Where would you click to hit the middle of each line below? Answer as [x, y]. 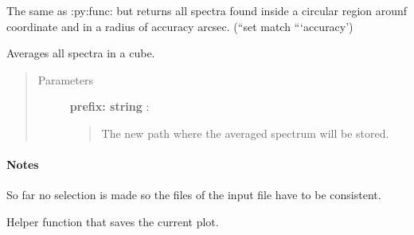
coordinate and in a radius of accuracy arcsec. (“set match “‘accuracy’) [180, 26]
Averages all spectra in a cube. [81, 53]
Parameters [65, 79]
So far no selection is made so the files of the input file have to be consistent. [194, 195]
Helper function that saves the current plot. [113, 221]
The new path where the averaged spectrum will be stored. [245, 133]
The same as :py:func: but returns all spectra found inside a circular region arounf [207, 10]
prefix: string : [109, 106]
